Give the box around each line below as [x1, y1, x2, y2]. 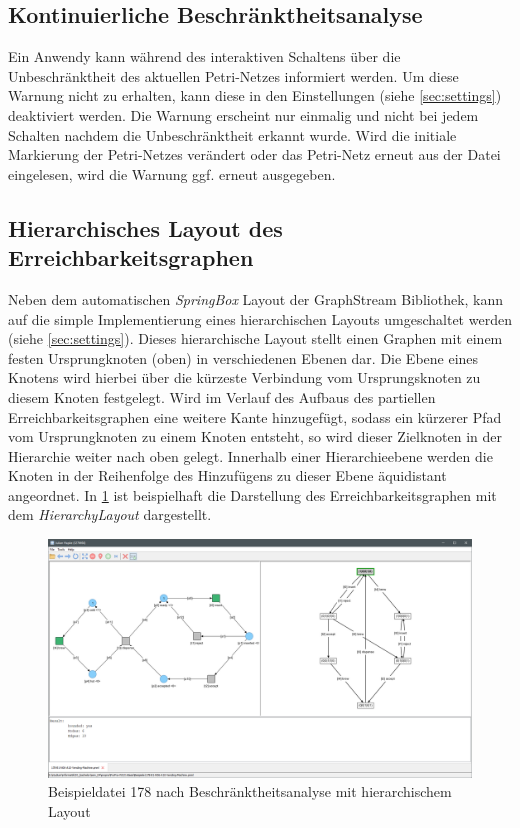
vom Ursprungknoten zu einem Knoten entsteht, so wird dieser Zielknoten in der [8, 426, 503, 447]
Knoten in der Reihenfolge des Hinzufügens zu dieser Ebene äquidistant [8, 465, 447, 486]
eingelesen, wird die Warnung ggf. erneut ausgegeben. [8, 163, 336, 184]
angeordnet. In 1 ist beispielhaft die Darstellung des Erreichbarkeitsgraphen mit [8, 484, 497, 505]
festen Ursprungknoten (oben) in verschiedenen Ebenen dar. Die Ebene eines [8, 347, 479, 368]
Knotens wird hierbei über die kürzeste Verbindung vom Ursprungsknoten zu [8, 367, 481, 388]
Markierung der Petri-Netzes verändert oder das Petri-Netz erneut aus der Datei [8, 144, 501, 165]
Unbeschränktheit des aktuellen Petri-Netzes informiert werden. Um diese [8, 65, 459, 86]
